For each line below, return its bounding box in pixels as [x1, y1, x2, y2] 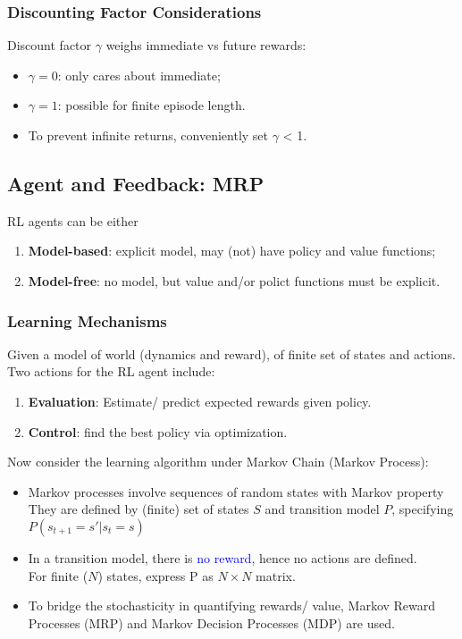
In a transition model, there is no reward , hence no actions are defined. [28, 548, 417, 567]
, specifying [391, 500, 454, 518]
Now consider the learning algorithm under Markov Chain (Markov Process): [7, 452, 429, 471]
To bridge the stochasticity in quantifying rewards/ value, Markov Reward [28, 596, 436, 615]
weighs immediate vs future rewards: [105, 36, 307, 55]
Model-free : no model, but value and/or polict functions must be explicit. [28, 271, 441, 290]
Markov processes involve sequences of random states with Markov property [28, 482, 444, 500]
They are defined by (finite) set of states [28, 500, 249, 518]
